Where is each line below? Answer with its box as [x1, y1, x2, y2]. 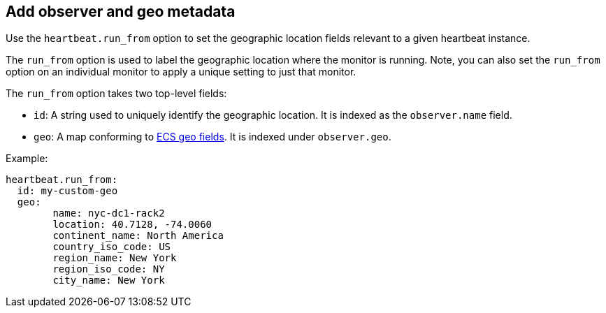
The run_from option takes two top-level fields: [6, 87, 227, 100]
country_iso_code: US [52, 241, 171, 253]
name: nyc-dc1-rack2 [52, 208, 165, 219]
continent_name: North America [52, 230, 224, 242]
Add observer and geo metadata [6, 3, 236, 20]
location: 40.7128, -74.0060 [52, 219, 212, 231]
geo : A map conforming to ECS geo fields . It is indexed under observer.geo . [34, 131, 391, 143]
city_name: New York [52, 275, 165, 286]
